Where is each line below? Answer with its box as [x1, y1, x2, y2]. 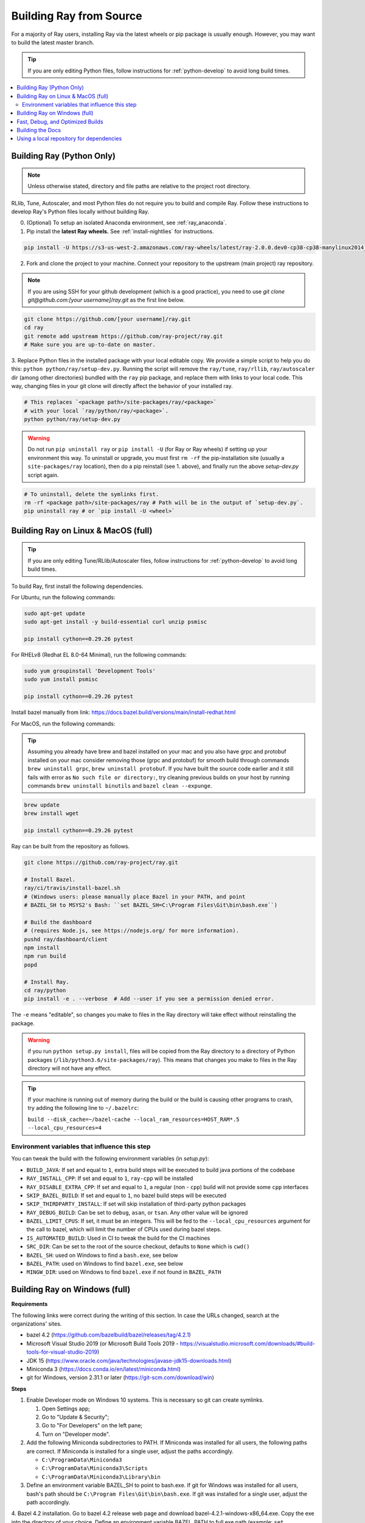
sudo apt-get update [24, 610, 85, 617]
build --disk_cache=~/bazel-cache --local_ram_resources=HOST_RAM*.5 [27, 1115, 240, 1123]
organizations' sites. [11, 1320, 62, 1327]
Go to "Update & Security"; [41, 1413, 109, 1421]
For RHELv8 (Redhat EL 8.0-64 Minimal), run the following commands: [11, 651, 187, 659]
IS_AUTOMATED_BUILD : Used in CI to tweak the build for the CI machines [26, 1234, 210, 1242]
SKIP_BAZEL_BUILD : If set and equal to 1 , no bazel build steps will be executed [26, 1192, 227, 1199]
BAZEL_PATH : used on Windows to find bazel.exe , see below [26, 1260, 184, 1267]
